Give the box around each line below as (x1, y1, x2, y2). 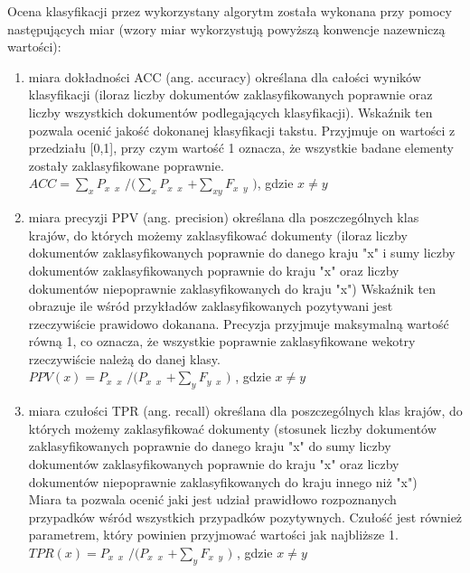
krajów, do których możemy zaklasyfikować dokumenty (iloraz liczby (28, 225, 408, 244)
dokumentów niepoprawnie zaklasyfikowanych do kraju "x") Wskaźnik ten (28, 278, 436, 297)
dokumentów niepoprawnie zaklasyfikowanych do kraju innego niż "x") (28, 472, 418, 491)
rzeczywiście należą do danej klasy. (28, 349, 221, 368)
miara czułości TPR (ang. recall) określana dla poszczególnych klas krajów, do (28, 401, 463, 420)
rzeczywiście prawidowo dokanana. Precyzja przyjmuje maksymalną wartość (28, 314, 449, 333)
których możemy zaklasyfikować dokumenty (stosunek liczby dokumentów (28, 418, 437, 437)
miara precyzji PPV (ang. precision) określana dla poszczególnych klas (28, 208, 419, 227)
